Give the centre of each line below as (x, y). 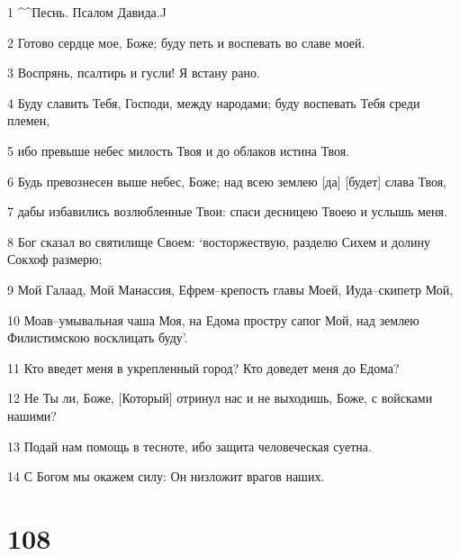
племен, (29, 120)
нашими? (32, 415)
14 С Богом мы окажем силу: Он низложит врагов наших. (166, 476)
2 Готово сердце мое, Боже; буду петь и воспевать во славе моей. (186, 42)
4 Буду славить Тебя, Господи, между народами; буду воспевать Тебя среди (214, 102)
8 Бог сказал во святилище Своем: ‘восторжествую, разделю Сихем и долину (219, 241)
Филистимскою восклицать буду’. (98, 337)
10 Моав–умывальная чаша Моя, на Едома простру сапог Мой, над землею (213, 319)
